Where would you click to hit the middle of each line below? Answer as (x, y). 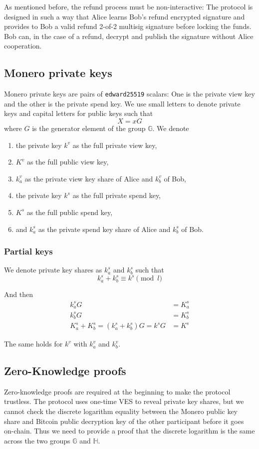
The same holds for (33, 344)
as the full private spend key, (117, 195)
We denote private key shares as (53, 270)
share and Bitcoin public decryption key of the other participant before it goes (124, 421)
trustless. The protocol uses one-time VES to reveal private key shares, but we (124, 401)
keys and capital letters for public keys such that (79, 113)
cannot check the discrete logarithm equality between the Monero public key (121, 411)
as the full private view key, (115, 145)
